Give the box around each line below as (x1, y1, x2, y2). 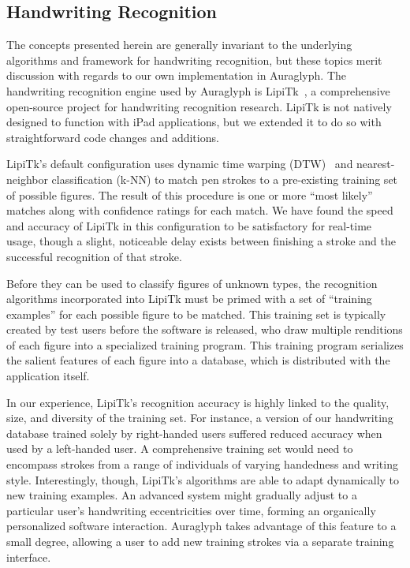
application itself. (6, 368, 90, 384)
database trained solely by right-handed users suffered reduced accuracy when (6, 424, 382, 441)
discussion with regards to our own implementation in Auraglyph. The (6, 67, 346, 84)
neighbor (6, 170, 48, 187)
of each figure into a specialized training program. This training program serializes (6, 336, 404, 353)
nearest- (356, 155, 395, 172)
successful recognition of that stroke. (6, 248, 182, 264)
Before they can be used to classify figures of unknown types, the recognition (6, 275, 378, 291)
